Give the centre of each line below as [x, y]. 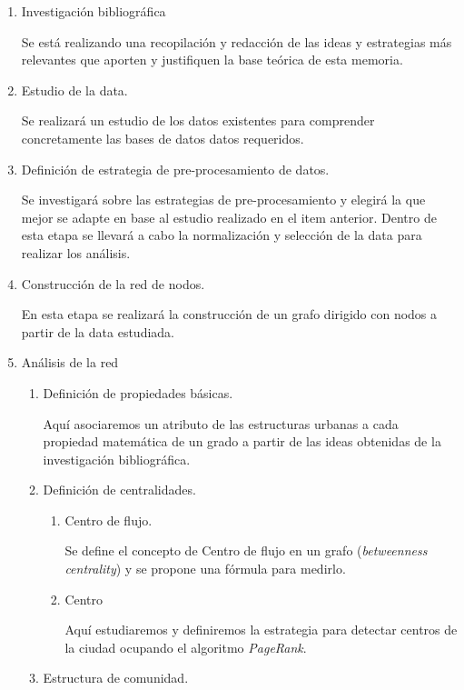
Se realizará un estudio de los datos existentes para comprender [198, 120]
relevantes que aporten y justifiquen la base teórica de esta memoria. [212, 60]
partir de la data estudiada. [98, 331]
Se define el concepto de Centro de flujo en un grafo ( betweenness [246, 550]
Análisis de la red [70, 362]
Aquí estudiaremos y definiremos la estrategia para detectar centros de [261, 630]
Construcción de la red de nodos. [113, 283]
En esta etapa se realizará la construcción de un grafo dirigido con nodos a [229, 314]
